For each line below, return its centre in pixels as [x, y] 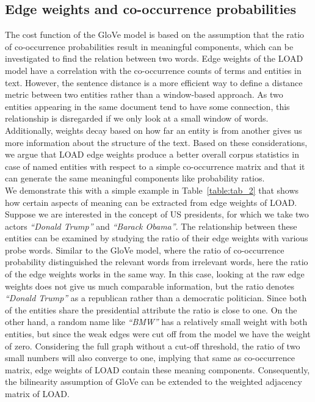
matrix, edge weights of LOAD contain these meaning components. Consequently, [157, 369]
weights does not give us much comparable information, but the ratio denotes [150, 286]
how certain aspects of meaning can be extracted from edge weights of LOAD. [151, 202]
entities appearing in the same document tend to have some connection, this [147, 106]
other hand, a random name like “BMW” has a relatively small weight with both [156, 322]
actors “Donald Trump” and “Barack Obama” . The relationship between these [151, 226]
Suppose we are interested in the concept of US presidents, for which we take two [157, 214]
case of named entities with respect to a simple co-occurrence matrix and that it [155, 166]
